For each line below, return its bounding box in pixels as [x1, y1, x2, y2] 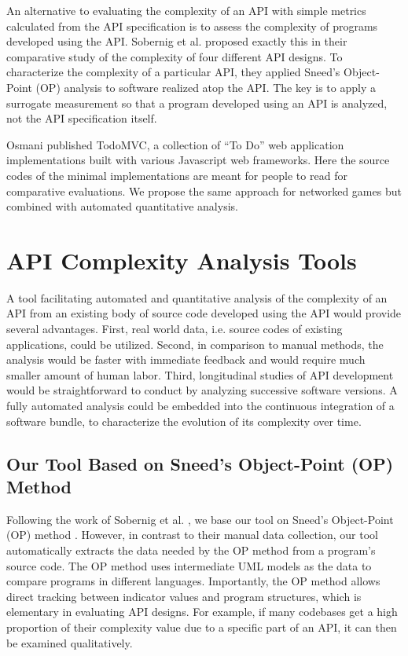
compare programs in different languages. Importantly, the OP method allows [6, 573, 380, 589]
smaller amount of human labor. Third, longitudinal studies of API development [6, 366, 394, 383]
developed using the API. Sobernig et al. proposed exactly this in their [6, 33, 347, 49]
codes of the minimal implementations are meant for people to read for [6, 167, 347, 183]
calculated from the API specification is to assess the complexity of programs [6, 17, 378, 34]
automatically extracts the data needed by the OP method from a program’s [6, 541, 376, 558]
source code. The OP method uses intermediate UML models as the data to [6, 557, 372, 574]
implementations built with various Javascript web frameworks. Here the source [6, 152, 390, 168]
